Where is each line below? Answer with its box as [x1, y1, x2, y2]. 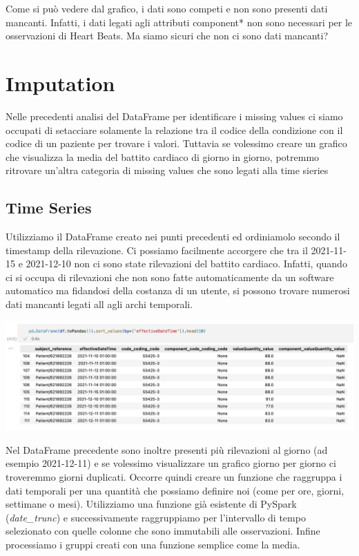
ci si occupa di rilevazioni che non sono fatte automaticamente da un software [6, 269, 334, 284]
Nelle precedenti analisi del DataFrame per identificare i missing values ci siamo [6, 108, 343, 123]
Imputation [6, 68, 115, 97]
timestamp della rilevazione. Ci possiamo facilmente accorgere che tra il [6, 242, 308, 257]
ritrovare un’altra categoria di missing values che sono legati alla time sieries [6, 163, 329, 178]
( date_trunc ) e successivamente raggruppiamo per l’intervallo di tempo [6, 510, 306, 524]
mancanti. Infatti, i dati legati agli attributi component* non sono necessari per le [6, 15, 353, 29]
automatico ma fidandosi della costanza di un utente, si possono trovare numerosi [6, 283, 350, 298]
